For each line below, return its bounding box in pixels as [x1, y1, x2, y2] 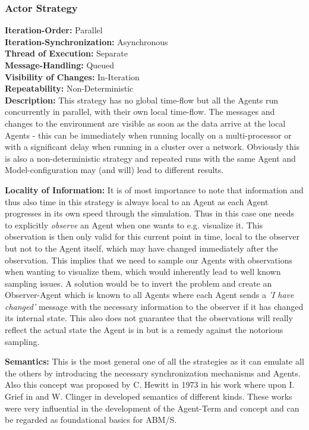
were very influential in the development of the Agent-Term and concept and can [5, 401, 299, 414]
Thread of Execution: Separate [5, 47, 128, 59]
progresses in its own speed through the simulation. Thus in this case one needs [5, 207, 294, 219]
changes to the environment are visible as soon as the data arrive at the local [5, 117, 286, 129]
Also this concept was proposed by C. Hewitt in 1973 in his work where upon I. [5, 378, 295, 391]
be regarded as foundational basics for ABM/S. [5, 413, 177, 426]
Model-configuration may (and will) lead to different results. [5, 164, 224, 176]
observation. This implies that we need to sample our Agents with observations [5, 253, 293, 266]
